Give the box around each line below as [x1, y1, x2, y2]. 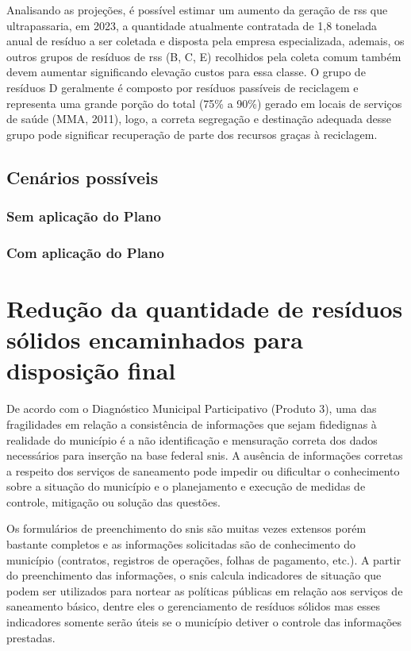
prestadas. [6, 629, 56, 645]
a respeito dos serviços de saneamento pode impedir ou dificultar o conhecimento [6, 462, 400, 479]
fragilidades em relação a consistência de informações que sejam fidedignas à [6, 415, 377, 432]
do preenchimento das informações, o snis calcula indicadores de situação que [6, 567, 382, 584]
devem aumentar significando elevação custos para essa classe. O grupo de [6, 64, 366, 80]
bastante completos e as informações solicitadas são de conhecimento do [6, 536, 355, 553]
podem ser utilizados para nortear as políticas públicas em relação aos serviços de [6, 582, 403, 599]
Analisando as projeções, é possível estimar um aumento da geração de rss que [6, 2, 388, 17]
